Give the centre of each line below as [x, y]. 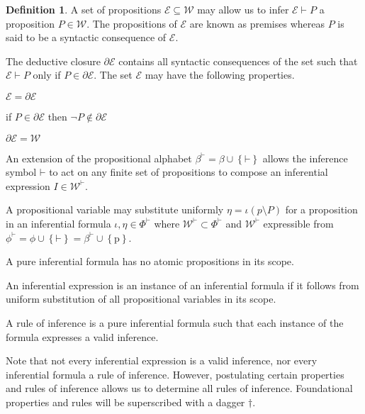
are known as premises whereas [257, 23]
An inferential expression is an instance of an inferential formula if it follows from [182, 285]
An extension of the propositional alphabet [99, 158]
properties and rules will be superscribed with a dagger [125, 402]
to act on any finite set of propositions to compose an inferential [189, 172]
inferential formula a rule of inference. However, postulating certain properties [175, 374]
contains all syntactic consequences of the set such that [238, 61]
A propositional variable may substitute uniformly [115, 209]
